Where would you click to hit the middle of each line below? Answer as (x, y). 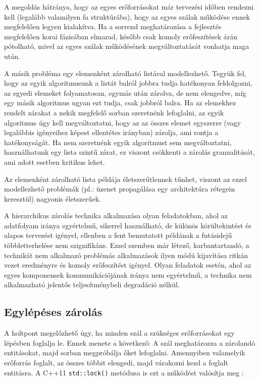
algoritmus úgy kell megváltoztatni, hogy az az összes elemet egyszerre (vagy (123, 122)
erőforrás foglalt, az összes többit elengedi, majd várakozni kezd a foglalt (116, 363)
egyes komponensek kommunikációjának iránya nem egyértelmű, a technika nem (128, 274)
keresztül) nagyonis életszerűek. (53, 198)
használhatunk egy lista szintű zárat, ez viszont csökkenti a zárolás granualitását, (129, 152)
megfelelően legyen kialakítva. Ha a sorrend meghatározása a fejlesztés (113, 26)
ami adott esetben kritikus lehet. (55, 162)
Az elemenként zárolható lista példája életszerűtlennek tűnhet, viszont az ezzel (125, 179)
